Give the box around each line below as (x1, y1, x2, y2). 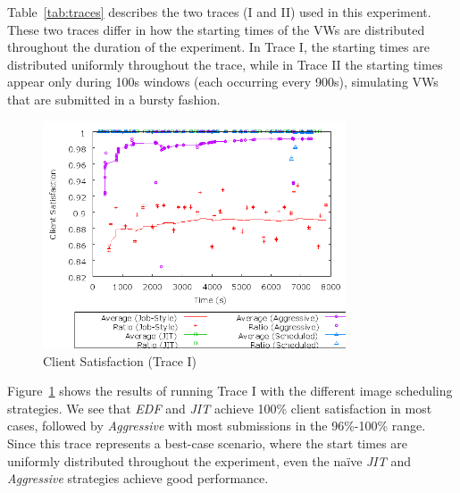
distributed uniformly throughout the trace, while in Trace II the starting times (7, 54, 443, 73)
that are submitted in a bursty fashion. (7, 89, 221, 108)
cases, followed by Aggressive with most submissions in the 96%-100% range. (7, 416, 426, 435)
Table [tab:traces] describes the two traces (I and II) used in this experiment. (7, 3, 431, 21)
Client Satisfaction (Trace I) (43, 351, 197, 370)
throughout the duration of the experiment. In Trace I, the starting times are (7, 38, 430, 56)
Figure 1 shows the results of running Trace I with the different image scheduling (7, 381, 453, 400)
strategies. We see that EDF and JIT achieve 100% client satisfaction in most (7, 398, 432, 417)
